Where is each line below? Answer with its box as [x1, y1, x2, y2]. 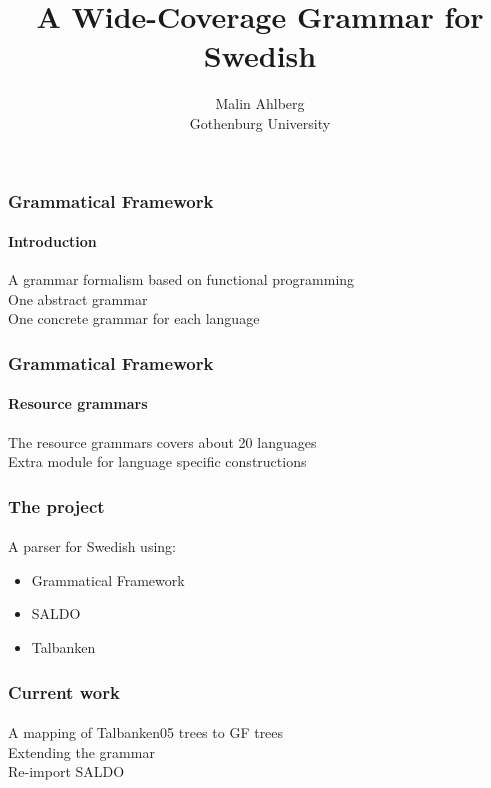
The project [8, 493, 105, 518]
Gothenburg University [189, 112, 331, 133]
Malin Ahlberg [215, 93, 305, 114]
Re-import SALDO [8, 761, 125, 782]
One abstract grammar [8, 288, 148, 309]
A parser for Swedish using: [8, 536, 176, 557]
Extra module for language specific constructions [8, 451, 307, 472]
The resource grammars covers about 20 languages [8, 431, 317, 452]
